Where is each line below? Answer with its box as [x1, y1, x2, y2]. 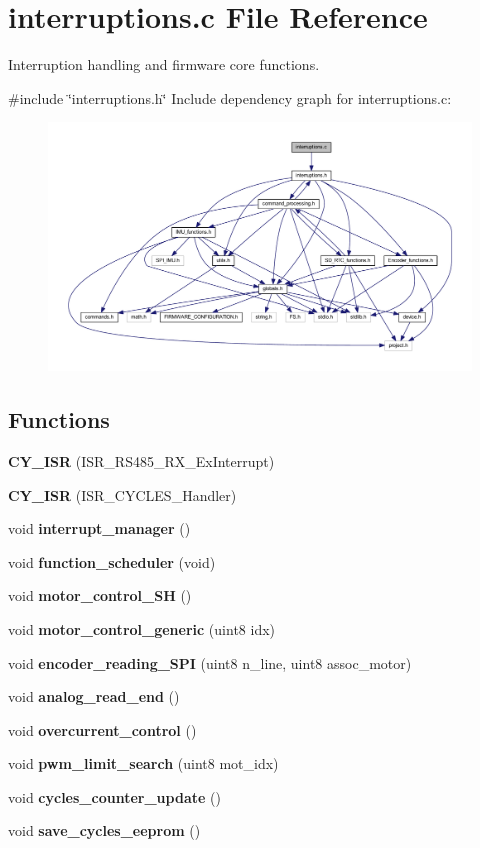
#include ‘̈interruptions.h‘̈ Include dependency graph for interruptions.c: [8, 87, 452, 108]
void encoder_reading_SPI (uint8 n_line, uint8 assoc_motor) [8, 652, 412, 673]
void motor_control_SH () [8, 585, 192, 606]
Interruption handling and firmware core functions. [8, 54, 320, 75]
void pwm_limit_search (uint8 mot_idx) [8, 753, 279, 774]
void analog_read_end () [8, 686, 180, 707]
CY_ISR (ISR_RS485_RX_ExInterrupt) [8, 450, 275, 471]
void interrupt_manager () [8, 518, 191, 539]
